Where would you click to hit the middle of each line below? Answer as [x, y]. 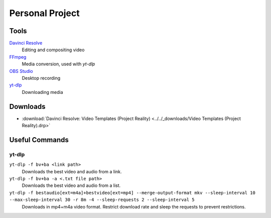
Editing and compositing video [53, 50]
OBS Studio [21, 71]
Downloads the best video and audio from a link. [72, 171]
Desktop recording [41, 78]
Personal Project [44, 13]
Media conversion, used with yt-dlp [58, 64]
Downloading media [42, 92]
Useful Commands [39, 140]
